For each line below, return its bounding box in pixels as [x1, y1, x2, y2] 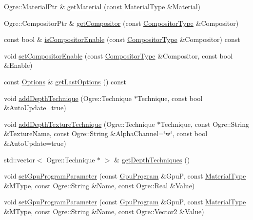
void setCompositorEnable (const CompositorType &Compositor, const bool [4, 50, 233, 60]
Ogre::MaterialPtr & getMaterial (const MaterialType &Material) [4, 1, 201, 11]
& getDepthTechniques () [114, 154, 190, 164]
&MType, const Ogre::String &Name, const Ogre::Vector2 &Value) [4, 206, 204, 216]
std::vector [4, 154, 35, 164]
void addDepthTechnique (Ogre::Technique [4, 93, 132, 103]
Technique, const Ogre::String [160, 119, 249, 129]
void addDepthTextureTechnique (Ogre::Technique [4, 119, 155, 129]
